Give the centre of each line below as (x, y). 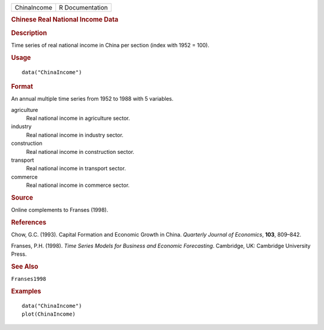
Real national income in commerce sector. (78, 185)
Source (22, 198)
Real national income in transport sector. (76, 168)
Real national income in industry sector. (75, 135)
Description (29, 33)
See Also (25, 267)
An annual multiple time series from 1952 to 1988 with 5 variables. (92, 99)
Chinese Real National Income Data (65, 20)
